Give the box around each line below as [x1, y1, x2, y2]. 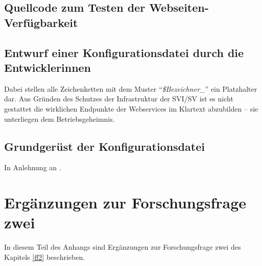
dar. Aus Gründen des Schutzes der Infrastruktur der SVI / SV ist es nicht [4, 93, 233, 104]
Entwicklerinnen [4, 59, 91, 75]
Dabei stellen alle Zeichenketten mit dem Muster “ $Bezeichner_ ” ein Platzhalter [4, 83, 257, 94]
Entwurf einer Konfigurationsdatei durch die [4, 44, 244, 60]
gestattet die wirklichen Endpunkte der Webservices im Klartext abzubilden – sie [4, 103, 258, 114]
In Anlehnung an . [4, 162, 61, 173]
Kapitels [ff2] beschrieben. [4, 251, 85, 262]
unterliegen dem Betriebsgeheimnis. [4, 113, 115, 124]
